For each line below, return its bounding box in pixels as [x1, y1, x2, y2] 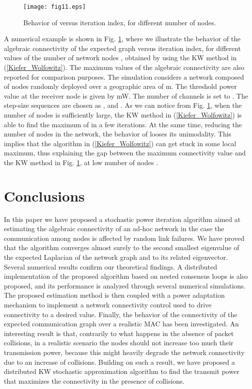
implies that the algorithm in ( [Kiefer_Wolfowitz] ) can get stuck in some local [4, 138, 236, 148]
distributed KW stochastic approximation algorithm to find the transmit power [4, 366, 239, 376]
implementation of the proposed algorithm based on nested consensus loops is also [4, 271, 248, 281]
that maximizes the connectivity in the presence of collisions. [4, 375, 185, 386]
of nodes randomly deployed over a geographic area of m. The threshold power [4, 81, 237, 91]
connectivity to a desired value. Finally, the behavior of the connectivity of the [4, 309, 237, 319]
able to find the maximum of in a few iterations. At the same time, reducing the [4, 119, 242, 129]
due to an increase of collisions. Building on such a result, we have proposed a [4, 356, 235, 367]
